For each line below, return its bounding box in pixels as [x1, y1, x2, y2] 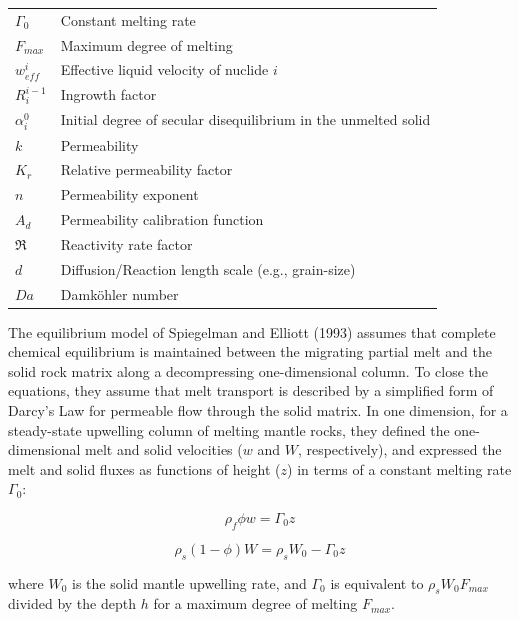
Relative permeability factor [60, 159, 233, 180]
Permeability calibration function [60, 209, 264, 230]
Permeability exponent [60, 184, 199, 205]
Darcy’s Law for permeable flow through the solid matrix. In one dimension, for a [8, 400, 508, 421]
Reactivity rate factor [60, 233, 193, 254]
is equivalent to [330, 572, 424, 593]
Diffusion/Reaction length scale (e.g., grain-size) [60, 258, 356, 279]
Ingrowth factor [60, 84, 157, 105]
